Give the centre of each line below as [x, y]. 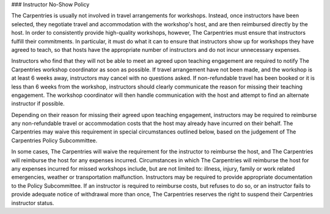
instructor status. [33, 203]
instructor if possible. [38, 104]
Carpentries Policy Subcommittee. [54, 140]
